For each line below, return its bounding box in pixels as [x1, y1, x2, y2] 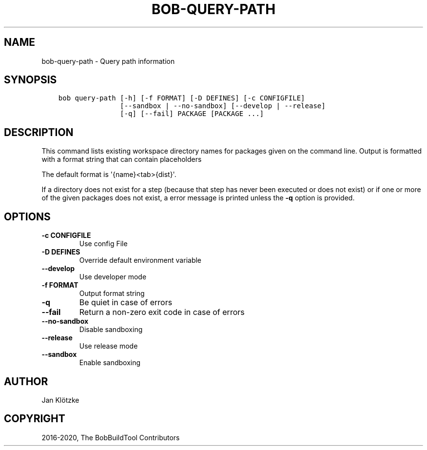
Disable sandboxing [79, 325, 143, 334]
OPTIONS [4, 210, 51, 223]
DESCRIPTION [4, 126, 74, 138]
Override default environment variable [79, 256, 202, 265]
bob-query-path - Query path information [41, 57, 175, 65]
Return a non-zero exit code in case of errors [79, 307, 245, 317]
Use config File [79, 239, 128, 248]
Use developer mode [79, 273, 147, 281]
